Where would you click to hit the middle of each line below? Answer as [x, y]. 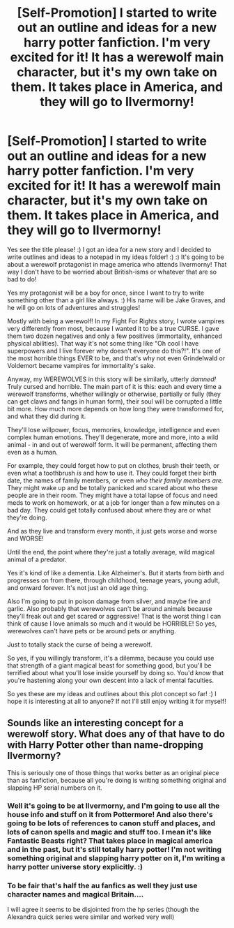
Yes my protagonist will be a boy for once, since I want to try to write [106, 293]
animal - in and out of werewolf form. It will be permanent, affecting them [112, 444]
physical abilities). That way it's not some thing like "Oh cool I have [103, 343]
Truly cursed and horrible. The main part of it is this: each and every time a [114, 386]
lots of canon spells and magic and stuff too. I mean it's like [109, 832]
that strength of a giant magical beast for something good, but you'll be [109, 665]
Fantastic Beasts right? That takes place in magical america [110, 841]
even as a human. [32, 452]
